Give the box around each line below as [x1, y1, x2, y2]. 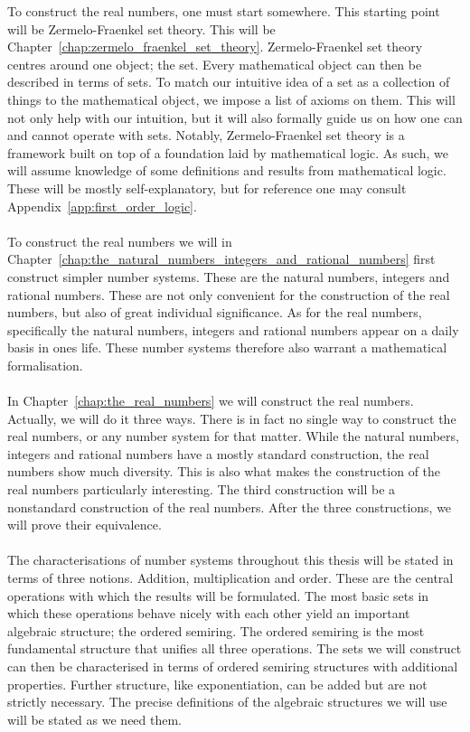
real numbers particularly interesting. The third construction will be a [7, 480, 396, 499]
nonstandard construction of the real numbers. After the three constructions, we [7, 497, 452, 516]
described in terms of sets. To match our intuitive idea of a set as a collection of [7, 72, 450, 91]
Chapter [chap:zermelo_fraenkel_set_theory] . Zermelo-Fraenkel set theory [7, 37, 423, 56]
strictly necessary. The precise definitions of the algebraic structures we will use [7, 692, 447, 711]
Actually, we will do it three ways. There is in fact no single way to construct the [7, 408, 456, 427]
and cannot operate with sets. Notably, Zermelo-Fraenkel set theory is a [7, 126, 405, 145]
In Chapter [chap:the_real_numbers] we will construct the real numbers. [7, 391, 414, 410]
